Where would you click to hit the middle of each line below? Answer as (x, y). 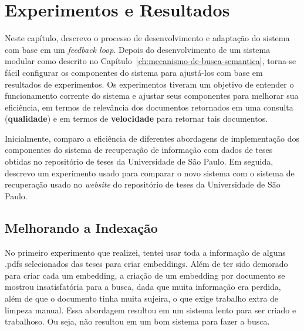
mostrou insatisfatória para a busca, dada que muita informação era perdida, (143, 287)
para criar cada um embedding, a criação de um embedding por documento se (145, 275)
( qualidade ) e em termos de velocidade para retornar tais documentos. (136, 118)
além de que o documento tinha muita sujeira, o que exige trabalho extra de (142, 298)
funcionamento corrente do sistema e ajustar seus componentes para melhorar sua (152, 96)
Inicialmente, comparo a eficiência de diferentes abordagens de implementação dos (152, 138)
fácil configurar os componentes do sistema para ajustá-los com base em (134, 72)
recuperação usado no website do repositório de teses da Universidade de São (143, 184)
